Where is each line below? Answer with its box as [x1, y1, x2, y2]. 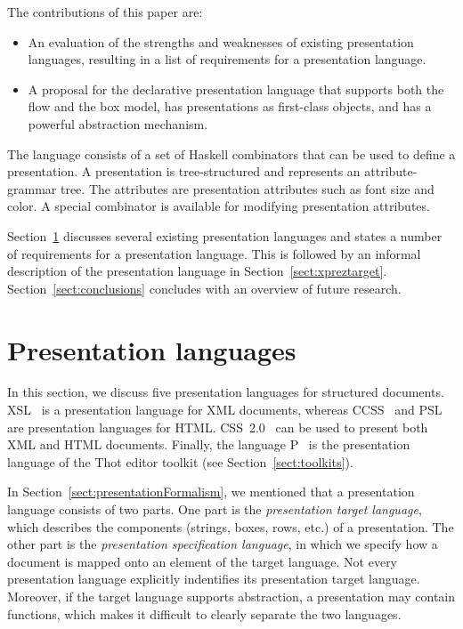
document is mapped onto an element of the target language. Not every [7, 552, 398, 570]
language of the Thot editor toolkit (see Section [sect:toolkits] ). [7, 452, 353, 471]
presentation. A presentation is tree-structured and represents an [7, 162, 361, 181]
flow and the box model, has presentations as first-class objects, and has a [28, 97, 432, 116]
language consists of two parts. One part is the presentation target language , [7, 500, 422, 518]
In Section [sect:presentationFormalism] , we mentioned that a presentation [7, 482, 415, 501]
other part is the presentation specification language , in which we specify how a [7, 535, 438, 553]
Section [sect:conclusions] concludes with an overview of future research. [7, 278, 402, 297]
